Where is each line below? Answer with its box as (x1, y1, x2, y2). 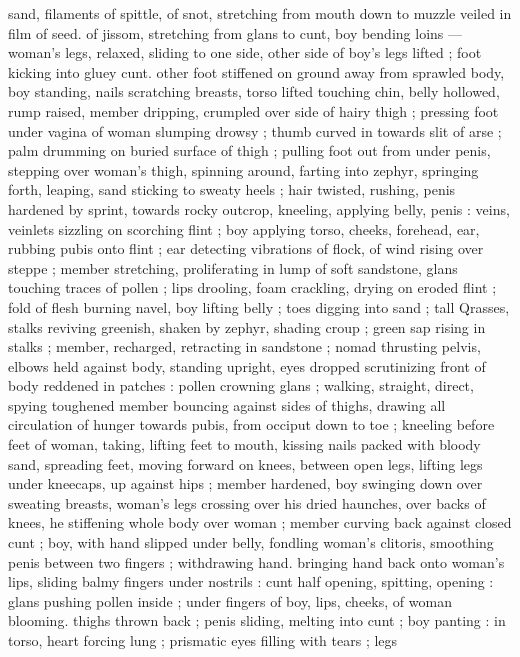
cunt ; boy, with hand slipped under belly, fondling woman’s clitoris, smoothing (8, 532, 494, 553)
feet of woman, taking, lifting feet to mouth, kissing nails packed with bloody (8, 434, 481, 455)
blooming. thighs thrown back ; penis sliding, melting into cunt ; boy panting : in (8, 610, 506, 631)
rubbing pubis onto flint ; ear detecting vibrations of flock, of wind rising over (8, 238, 484, 259)
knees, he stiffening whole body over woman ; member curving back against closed (8, 512, 512, 533)
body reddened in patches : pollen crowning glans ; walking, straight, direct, (8, 375, 474, 396)
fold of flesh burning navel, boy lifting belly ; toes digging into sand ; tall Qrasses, (8, 296, 510, 317)
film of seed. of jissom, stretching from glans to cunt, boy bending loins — (8, 22, 462, 43)
